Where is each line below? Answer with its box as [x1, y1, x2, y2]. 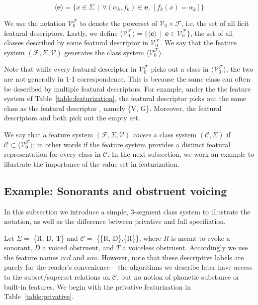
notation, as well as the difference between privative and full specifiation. [4, 216, 226, 226]
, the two [226, 64, 254, 74]
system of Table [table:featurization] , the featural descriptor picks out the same [4, 93, 247, 103]
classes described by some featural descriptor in [4, 37, 148, 48]
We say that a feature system [4, 129, 93, 139]
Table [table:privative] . [4, 291, 74, 302]
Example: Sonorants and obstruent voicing [4, 183, 227, 198]
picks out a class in [151, 64, 209, 74]
